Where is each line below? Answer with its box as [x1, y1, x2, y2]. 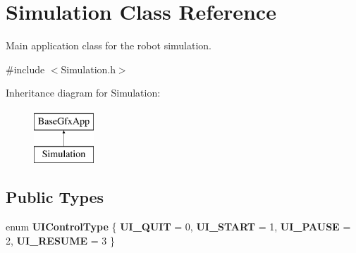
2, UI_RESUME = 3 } [6, 233, 115, 247]
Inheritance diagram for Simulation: [6, 85, 161, 100]
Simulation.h [61, 61, 116, 76]
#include [6, 61, 45, 76]
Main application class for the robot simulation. [6, 38, 212, 53]
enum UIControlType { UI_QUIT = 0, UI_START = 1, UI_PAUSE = [6, 219, 351, 234]
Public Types [6, 186, 104, 208]
